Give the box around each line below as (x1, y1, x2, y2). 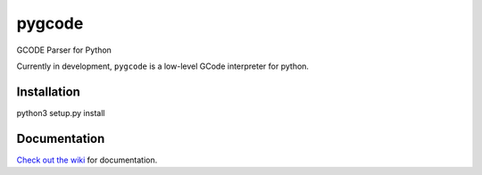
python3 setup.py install (16, 107, 105, 118)
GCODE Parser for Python (16, 45, 112, 55)
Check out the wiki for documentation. (16, 154, 158, 165)
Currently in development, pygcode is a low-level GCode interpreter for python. (16, 61, 310, 71)
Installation (16, 84, 80, 99)
